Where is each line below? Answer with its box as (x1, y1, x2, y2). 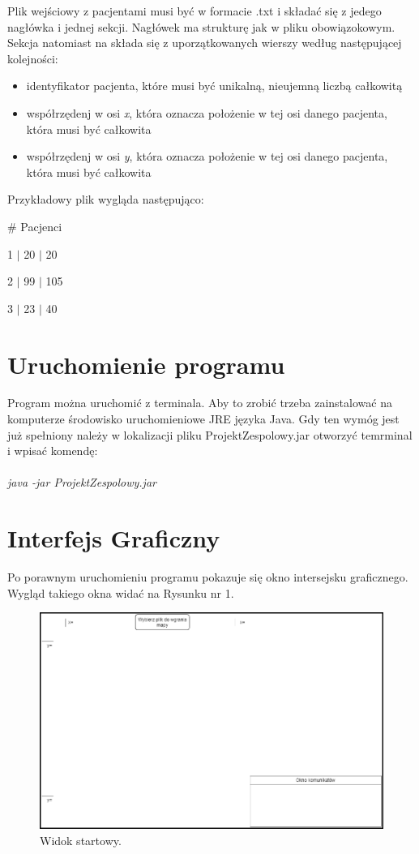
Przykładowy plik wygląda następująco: (7, 191, 204, 208)
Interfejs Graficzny (7, 521, 220, 555)
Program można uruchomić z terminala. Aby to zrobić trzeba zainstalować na (7, 394, 392, 411)
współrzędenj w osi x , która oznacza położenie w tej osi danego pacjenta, (26, 104, 387, 121)
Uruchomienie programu (7, 347, 285, 380)
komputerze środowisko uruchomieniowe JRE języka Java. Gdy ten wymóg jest (7, 410, 400, 427)
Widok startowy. (40, 831, 122, 848)
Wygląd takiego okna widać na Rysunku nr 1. (7, 584, 234, 601)
